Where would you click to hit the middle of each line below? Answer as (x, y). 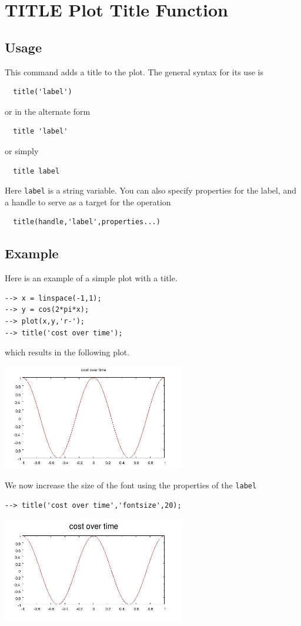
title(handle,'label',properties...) (87, 222)
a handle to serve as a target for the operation (88, 202)
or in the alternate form (48, 111)
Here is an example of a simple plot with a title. (91, 278)
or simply (22, 150)
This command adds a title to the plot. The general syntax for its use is (134, 71)
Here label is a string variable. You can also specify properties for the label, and (151, 190)
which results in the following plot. (67, 352)
